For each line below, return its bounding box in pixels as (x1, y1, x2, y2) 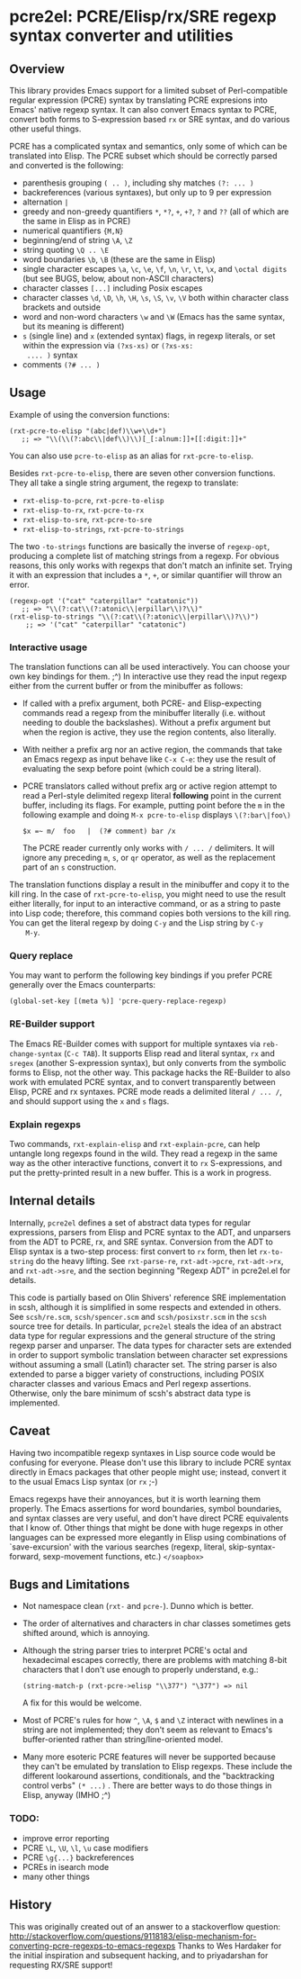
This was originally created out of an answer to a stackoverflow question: (9, 1920, 281, 1932)
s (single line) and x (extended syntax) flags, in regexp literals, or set (22, 330, 276, 341)
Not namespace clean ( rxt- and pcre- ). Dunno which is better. (22, 1601, 254, 1612)
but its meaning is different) (22, 321, 125, 331)
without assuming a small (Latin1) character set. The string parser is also (9, 1359, 278, 1369)
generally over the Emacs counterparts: (9, 980, 155, 990)
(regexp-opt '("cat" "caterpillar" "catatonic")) (9, 596, 199, 605)
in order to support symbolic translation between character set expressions (9, 1349, 288, 1360)
